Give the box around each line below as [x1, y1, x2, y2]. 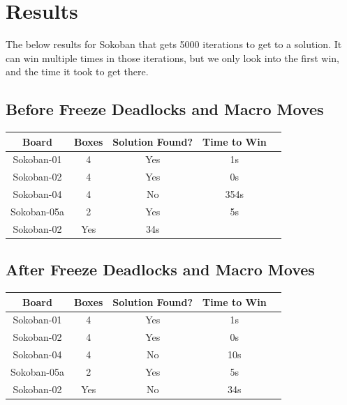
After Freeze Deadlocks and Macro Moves [6, 259, 315, 280]
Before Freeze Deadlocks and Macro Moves [6, 98, 324, 120]
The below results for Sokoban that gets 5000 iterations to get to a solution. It [6, 37, 342, 52]
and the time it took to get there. [6, 64, 149, 79]
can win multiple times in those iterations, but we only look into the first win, [6, 50, 339, 65]
